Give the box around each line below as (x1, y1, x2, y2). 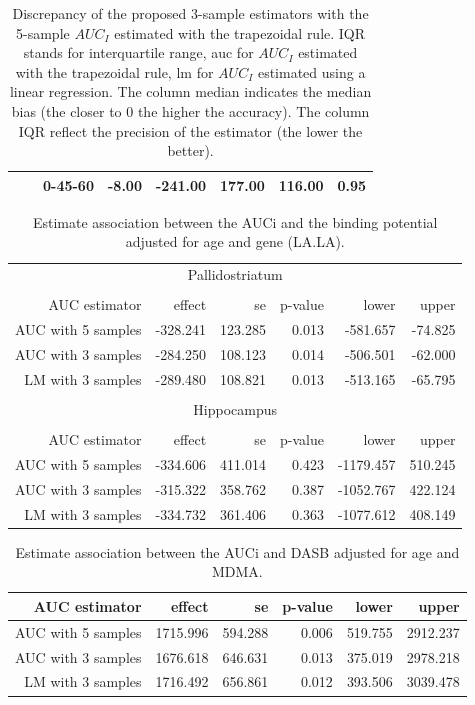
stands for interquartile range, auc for (23, 42, 254, 63)
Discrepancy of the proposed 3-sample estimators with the (12, 3, 369, 23)
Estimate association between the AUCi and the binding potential (32, 211, 438, 232)
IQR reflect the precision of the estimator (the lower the (18, 120, 363, 141)
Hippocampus (193, 399, 278, 419)
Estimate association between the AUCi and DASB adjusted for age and (15, 541, 460, 562)
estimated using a (257, 61, 366, 82)
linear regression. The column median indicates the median (9, 81, 372, 102)
